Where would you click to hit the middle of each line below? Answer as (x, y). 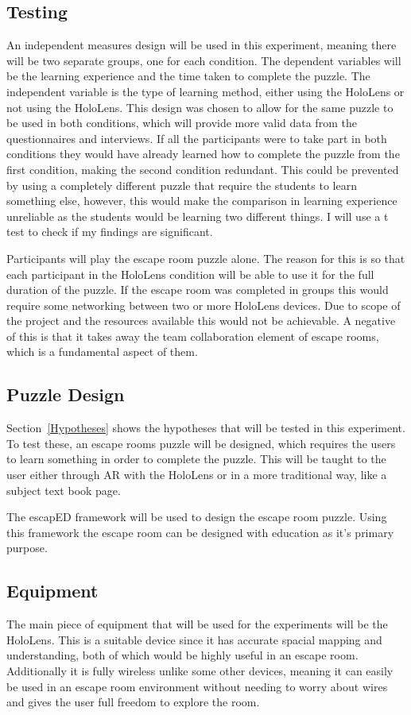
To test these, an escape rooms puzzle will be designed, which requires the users (201, 443)
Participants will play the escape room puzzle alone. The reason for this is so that (206, 258)
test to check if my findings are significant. (110, 232)
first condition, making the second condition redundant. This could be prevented (203, 169)
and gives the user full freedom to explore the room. (133, 702)
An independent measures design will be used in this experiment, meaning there (202, 45)
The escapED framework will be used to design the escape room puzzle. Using (197, 517)
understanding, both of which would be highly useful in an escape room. (182, 655)
